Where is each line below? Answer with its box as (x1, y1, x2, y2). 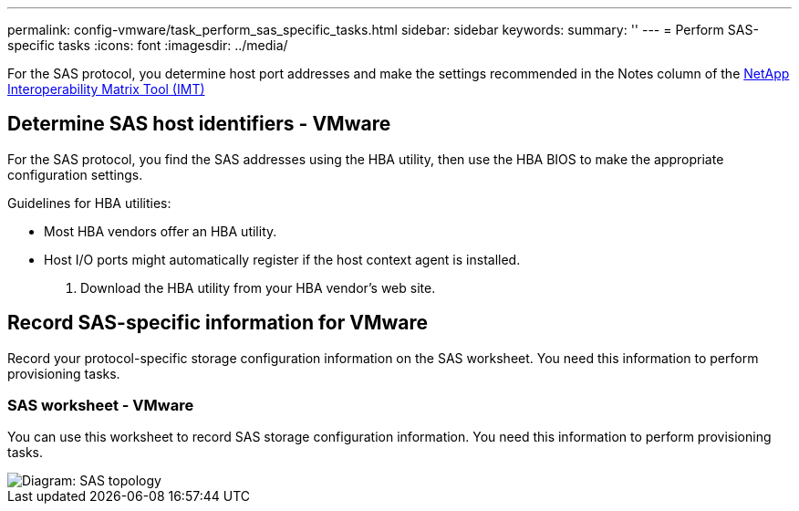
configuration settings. (7, 166, 143, 182)
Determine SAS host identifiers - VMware (7, 112, 391, 136)
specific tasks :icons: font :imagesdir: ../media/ (7, 37, 288, 53)
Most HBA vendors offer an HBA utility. (44, 223, 277, 239)
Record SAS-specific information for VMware (7, 311, 429, 335)
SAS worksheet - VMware (7, 396, 194, 415)
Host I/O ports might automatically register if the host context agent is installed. (44, 251, 521, 267)
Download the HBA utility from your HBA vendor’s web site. (80, 279, 436, 296)
